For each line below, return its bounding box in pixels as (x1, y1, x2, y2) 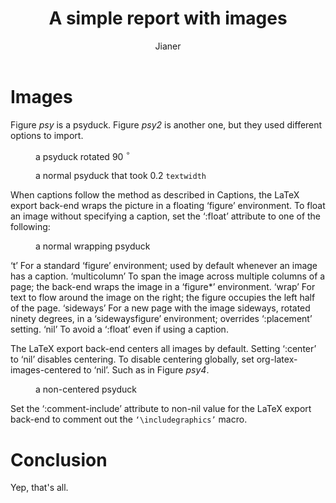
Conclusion (10, 448, 108, 471)
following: (10, 221, 51, 233)
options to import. (10, 129, 84, 141)
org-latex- (256, 353, 298, 366)
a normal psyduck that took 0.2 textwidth (35, 170, 207, 182)
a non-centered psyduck (35, 383, 138, 396)
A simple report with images (48, 7, 288, 30)
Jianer (154, 40, 182, 52)
